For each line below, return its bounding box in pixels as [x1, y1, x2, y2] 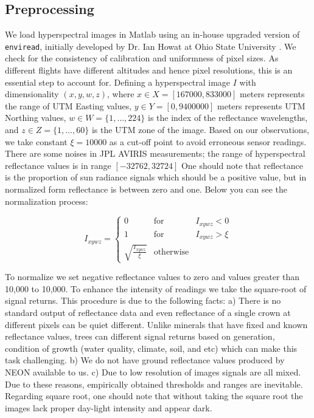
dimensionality [5, 87, 59, 100]
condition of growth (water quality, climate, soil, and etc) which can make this [5, 341, 298, 354]
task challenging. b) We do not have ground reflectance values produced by [5, 354, 285, 366]
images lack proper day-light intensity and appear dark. [5, 401, 212, 414]
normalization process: [5, 194, 88, 207]
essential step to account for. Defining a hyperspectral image [5, 75, 231, 88]
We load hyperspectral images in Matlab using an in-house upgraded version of [5, 28, 300, 41]
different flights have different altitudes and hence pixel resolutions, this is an [5, 64, 293, 77]
